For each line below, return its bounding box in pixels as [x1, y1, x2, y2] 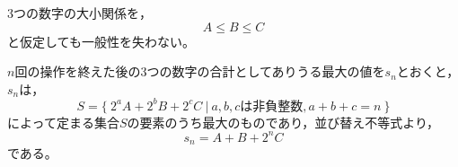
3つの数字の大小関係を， [7, 4, 152, 22]
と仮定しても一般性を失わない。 [7, 31, 195, 50]
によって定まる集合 [7, 112, 119, 131]
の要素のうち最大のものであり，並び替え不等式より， [127, 112, 440, 131]
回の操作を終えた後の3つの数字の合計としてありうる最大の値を [14, 62, 385, 81]
